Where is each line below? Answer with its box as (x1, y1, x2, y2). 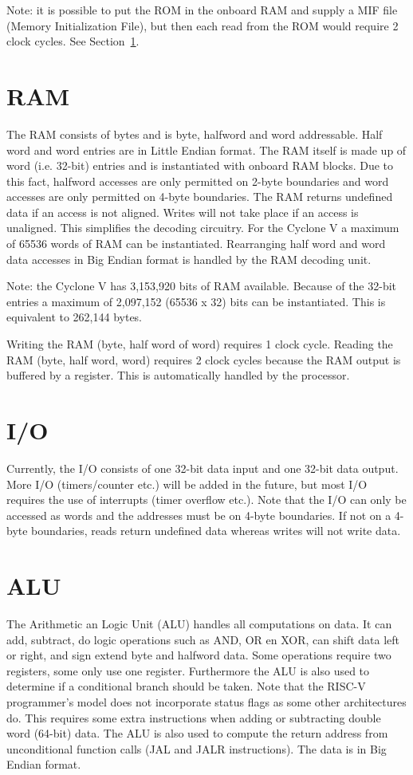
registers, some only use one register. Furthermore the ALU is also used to (6, 662, 370, 679)
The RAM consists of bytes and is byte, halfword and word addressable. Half (6, 125, 383, 142)
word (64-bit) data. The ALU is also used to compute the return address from (6, 725, 388, 742)
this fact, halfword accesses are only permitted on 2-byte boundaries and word (6, 172, 389, 189)
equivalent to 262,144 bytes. (6, 309, 143, 325)
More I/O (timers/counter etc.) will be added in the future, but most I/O (6, 475, 368, 492)
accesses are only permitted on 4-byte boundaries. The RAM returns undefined (6, 188, 393, 205)
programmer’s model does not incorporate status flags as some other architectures (6, 694, 407, 710)
